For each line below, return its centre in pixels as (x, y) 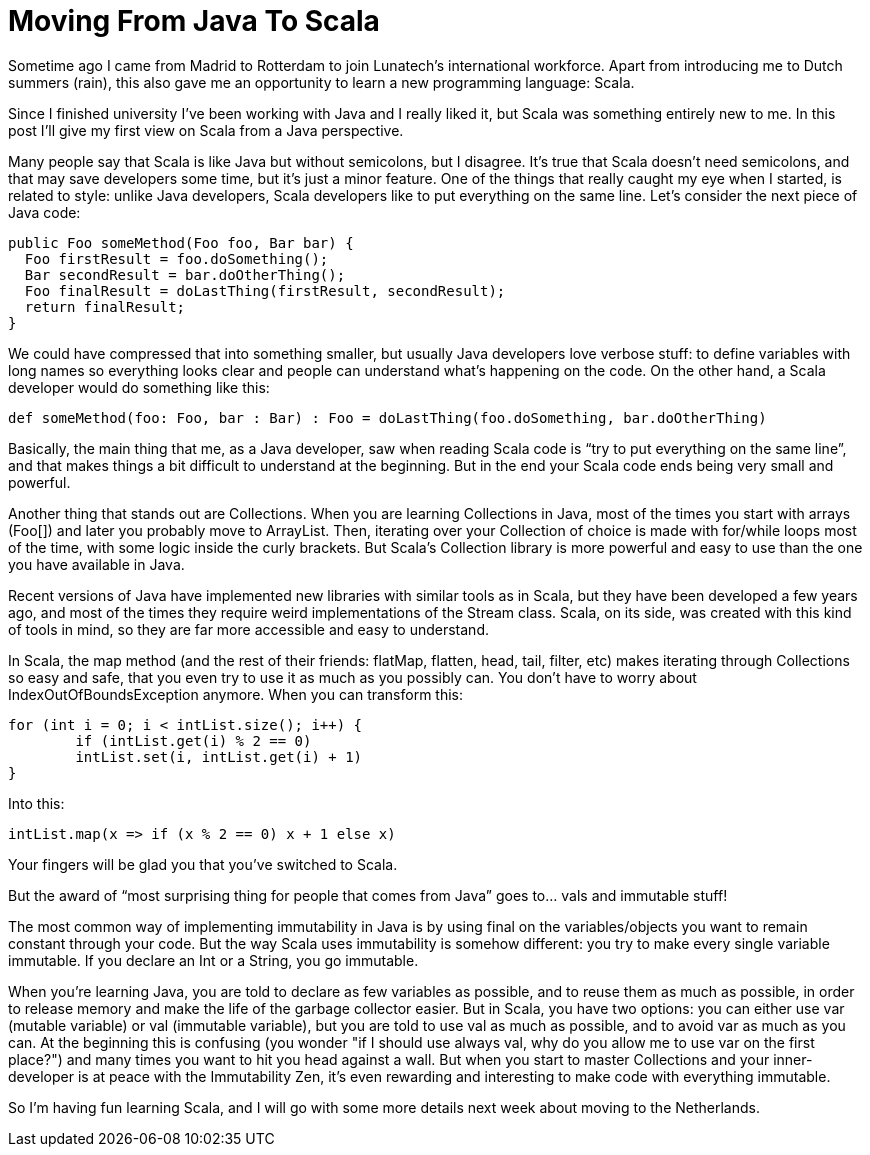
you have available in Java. (96, 564)
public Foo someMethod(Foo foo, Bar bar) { (181, 242)
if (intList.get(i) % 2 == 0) (193, 740)
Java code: (44, 212)
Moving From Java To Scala (194, 21)
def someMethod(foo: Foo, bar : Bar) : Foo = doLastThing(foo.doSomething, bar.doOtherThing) (387, 417)
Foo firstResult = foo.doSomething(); (176, 258)
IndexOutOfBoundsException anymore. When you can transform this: (236, 694)
